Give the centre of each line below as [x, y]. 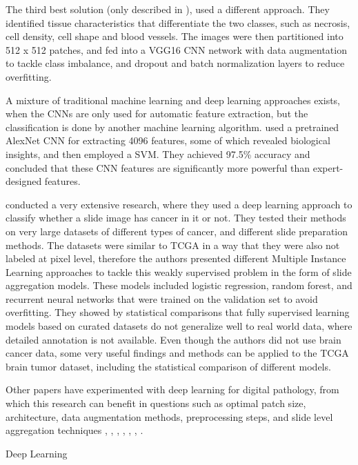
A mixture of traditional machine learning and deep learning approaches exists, [173, 100]
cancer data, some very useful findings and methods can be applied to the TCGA [177, 353]
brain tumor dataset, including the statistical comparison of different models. [168, 366]
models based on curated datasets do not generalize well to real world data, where [179, 326]
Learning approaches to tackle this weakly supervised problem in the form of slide [179, 271]
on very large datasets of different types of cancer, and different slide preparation [177, 231]
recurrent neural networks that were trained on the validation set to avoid [162, 298]
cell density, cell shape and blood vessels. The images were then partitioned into [175, 36]
